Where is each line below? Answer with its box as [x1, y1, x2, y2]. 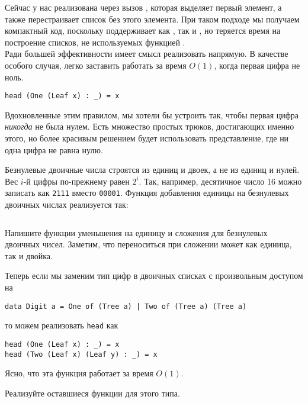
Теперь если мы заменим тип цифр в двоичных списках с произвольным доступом [5, 269, 303, 282]
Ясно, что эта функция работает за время [5, 367, 153, 379]
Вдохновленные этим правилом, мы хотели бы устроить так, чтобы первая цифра [5, 108, 299, 121]
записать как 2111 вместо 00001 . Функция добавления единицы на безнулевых [5, 186, 289, 199]
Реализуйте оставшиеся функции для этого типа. [5, 386, 180, 399]
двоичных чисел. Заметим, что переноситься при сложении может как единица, [5, 238, 292, 250]
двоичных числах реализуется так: [5, 198, 129, 211]
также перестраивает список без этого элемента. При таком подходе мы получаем [5, 12, 300, 25]
